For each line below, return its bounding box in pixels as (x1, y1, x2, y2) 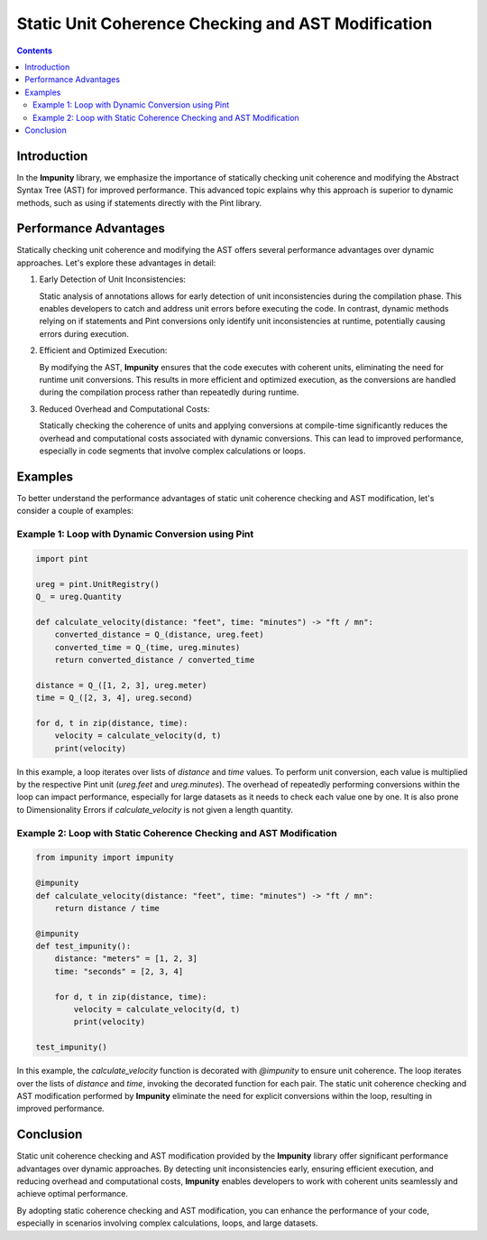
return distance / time (54, 903, 160, 913)
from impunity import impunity (35, 853, 175, 862)
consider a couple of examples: (16, 506, 134, 517)
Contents (16, 45, 53, 56)
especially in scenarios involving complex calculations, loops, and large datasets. (16, 1217, 319, 1228)
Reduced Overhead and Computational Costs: (39, 403, 210, 415)
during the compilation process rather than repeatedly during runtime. (39, 387, 299, 397)
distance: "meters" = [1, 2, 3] (54, 954, 198, 964)
